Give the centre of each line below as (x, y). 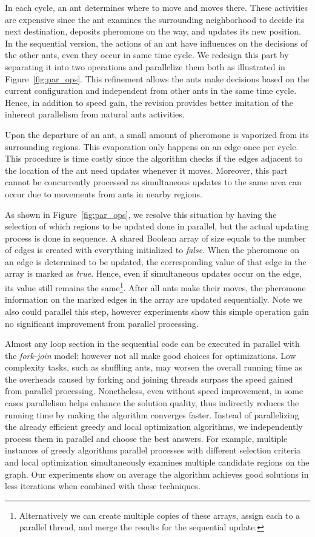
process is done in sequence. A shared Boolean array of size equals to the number (156, 238)
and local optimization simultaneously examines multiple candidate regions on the (157, 462)
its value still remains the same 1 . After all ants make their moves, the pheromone (155, 287)
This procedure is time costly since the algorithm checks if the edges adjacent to (154, 158)
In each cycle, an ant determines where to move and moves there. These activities (157, 7)
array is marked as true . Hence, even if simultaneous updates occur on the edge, (153, 273)
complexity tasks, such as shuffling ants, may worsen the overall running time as (154, 367)
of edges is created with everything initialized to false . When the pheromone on (152, 250)
